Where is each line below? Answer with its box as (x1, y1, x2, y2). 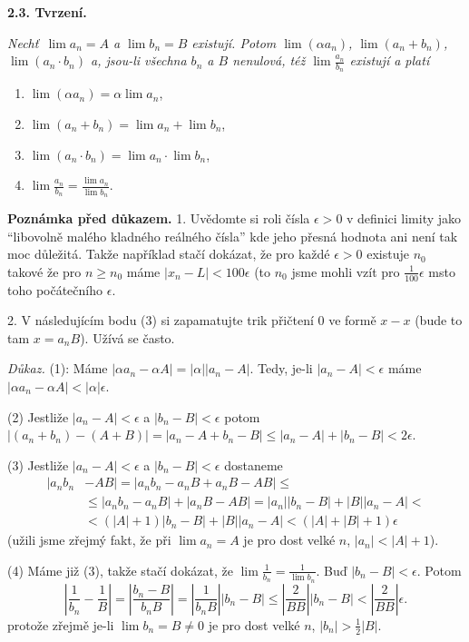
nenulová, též (232, 51, 306, 70)
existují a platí (349, 51, 430, 70)
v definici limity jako (347, 208, 462, 227)
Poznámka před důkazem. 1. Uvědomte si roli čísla (7, 208, 310, 227)
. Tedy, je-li (249, 359, 313, 378)
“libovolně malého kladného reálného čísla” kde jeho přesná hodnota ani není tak (7, 226, 458, 245)
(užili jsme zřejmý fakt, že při (7, 530, 171, 549)
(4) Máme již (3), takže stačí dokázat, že (7, 560, 233, 579)
